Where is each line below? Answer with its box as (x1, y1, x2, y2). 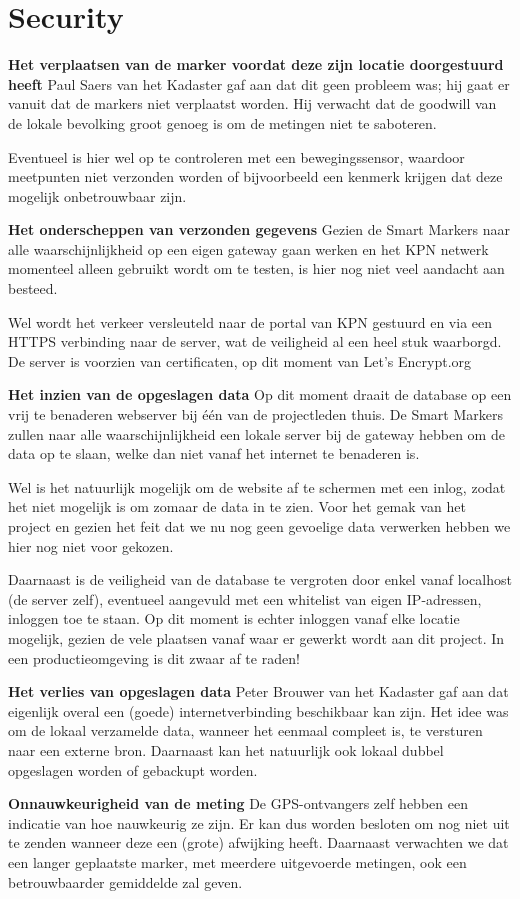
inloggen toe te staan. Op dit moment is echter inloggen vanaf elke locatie (8, 608, 460, 629)
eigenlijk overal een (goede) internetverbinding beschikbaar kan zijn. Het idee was (8, 700, 509, 721)
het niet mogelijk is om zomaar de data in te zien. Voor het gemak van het (8, 496, 466, 517)
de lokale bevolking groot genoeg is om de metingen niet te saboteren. (8, 112, 437, 133)
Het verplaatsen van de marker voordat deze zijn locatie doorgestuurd (8, 54, 504, 75)
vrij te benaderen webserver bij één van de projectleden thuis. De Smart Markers (8, 404, 504, 425)
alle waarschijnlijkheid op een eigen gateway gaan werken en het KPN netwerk (8, 238, 489, 259)
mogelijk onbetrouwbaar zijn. (8, 185, 187, 206)
